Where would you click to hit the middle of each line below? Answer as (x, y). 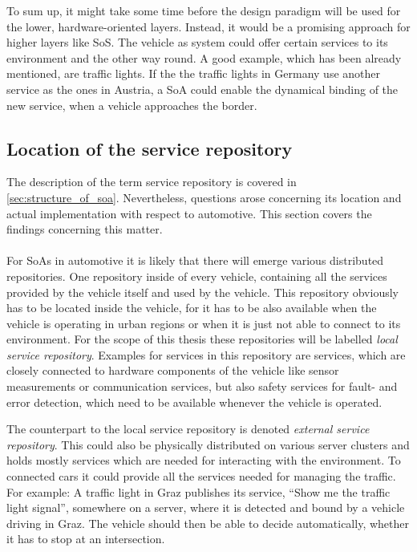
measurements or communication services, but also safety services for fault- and (202, 386)
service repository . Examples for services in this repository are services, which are (206, 354)
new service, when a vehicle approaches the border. (132, 105)
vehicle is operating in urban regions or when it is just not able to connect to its (204, 323)
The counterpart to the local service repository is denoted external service (188, 429)
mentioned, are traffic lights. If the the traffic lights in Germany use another (194, 73)
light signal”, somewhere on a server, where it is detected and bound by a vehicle (206, 507)
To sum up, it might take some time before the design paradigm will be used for (204, 10)
